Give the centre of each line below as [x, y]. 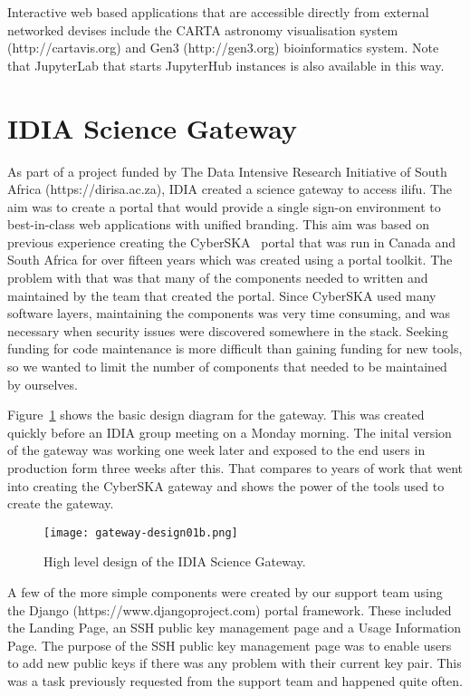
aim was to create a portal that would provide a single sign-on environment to [224, 206]
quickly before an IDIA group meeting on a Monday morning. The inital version [230, 432]
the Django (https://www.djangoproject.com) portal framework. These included [230, 609]
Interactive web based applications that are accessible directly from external [218, 12]
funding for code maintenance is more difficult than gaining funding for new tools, [235, 348]
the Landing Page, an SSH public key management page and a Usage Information [235, 628]
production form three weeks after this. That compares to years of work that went [235, 468]
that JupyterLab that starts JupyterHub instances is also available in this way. [226, 65]
